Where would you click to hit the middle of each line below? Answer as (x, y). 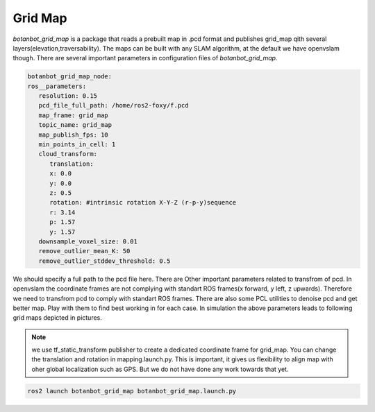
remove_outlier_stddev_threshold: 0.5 (105, 261)
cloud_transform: (68, 154)
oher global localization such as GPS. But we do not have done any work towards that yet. (160, 369)
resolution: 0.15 (68, 96)
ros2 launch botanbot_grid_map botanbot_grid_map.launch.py (132, 391)
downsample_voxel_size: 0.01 (88, 241)
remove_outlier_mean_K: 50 (84, 251)
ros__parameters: (57, 86)
